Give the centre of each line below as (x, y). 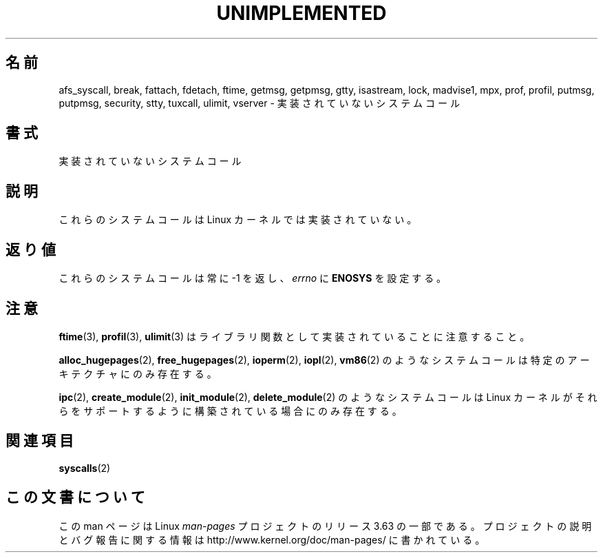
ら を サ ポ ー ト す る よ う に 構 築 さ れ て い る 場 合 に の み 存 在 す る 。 (230, 411)
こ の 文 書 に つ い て (75, 497)
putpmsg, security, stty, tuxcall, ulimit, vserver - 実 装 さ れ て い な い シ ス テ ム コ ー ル (259, 103)
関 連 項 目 (40, 441)
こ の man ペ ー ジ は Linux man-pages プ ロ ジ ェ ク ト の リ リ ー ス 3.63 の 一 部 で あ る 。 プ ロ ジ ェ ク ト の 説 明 (325, 526)
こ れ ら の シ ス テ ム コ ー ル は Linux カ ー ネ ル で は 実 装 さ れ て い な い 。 (238, 220)
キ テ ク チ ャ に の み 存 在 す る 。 (138, 373)
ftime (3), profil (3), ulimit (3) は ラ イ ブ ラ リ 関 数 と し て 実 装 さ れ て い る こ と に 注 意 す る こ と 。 (294, 336)
